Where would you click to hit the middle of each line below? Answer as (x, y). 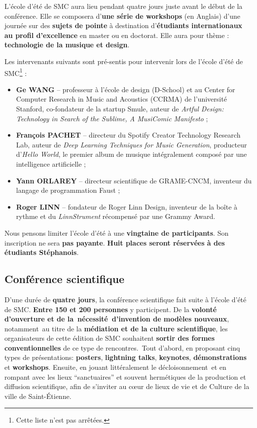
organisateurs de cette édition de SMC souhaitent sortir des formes (110, 338)
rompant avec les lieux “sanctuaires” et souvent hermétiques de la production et (125, 376)
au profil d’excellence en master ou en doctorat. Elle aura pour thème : (117, 35)
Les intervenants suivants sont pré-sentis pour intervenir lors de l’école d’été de (124, 61)
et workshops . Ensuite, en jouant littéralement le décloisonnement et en (115, 367)
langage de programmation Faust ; (68, 190)
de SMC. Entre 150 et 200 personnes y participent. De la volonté (111, 309)
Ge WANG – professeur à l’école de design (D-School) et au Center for (126, 89)
